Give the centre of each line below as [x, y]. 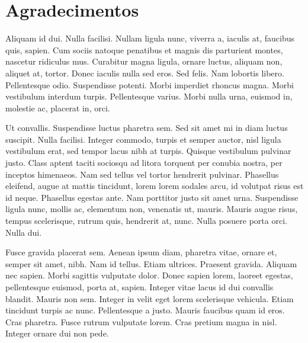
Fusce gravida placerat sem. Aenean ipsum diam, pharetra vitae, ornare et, [141, 252]
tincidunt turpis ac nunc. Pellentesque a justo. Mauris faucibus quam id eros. [145, 310]
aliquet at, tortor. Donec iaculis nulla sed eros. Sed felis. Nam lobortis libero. [145, 73]
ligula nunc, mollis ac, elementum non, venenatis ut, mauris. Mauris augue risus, [152, 209]
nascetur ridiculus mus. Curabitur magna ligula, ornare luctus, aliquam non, [144, 61]
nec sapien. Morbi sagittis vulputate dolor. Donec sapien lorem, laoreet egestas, [149, 275]
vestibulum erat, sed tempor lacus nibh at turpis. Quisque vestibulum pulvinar [148, 151]
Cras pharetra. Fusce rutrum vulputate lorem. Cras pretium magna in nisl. [141, 321]
